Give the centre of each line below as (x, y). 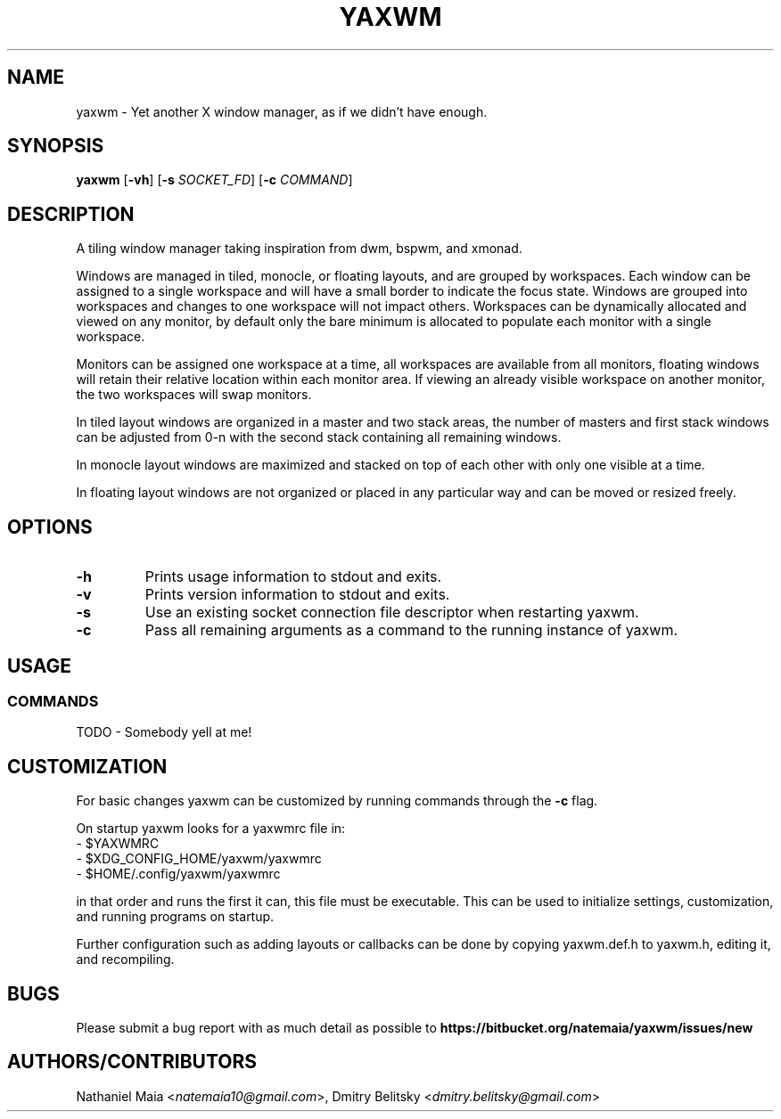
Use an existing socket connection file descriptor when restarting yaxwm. (392, 613)
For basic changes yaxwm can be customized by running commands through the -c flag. (337, 801)
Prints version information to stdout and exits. (297, 595)
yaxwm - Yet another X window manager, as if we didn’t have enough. (282, 111)
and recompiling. (125, 960)
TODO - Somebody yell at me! (164, 732)
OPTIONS (50, 527)
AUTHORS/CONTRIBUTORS (132, 1062)
